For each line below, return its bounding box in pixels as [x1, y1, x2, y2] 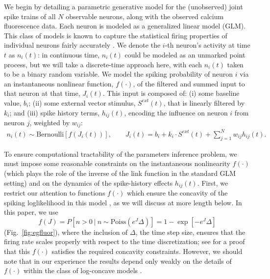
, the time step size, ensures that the [135, 226, 245, 237]
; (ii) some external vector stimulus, [28, 97, 136, 108]
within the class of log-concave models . [23, 265, 142, 276]
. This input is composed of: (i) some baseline [102, 88, 240, 98]
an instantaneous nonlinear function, [4, 78, 114, 88]
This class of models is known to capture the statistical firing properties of [4, 30, 227, 40]
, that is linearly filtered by [163, 97, 245, 108]
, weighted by [29, 117, 70, 127]
